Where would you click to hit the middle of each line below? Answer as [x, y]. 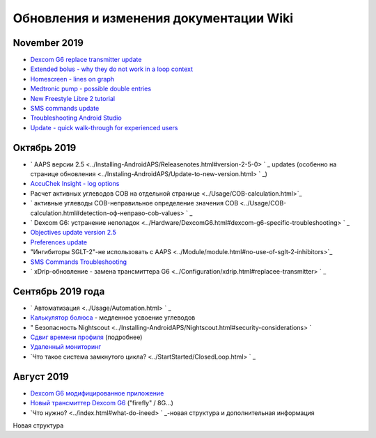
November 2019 [48, 43]
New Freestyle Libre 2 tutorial [72, 98]
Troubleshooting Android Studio [76, 118]
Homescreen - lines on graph [72, 79]
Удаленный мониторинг [66, 347]
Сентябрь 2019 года [59, 291]
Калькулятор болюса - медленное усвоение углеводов [113, 318]
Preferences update [58, 242]
